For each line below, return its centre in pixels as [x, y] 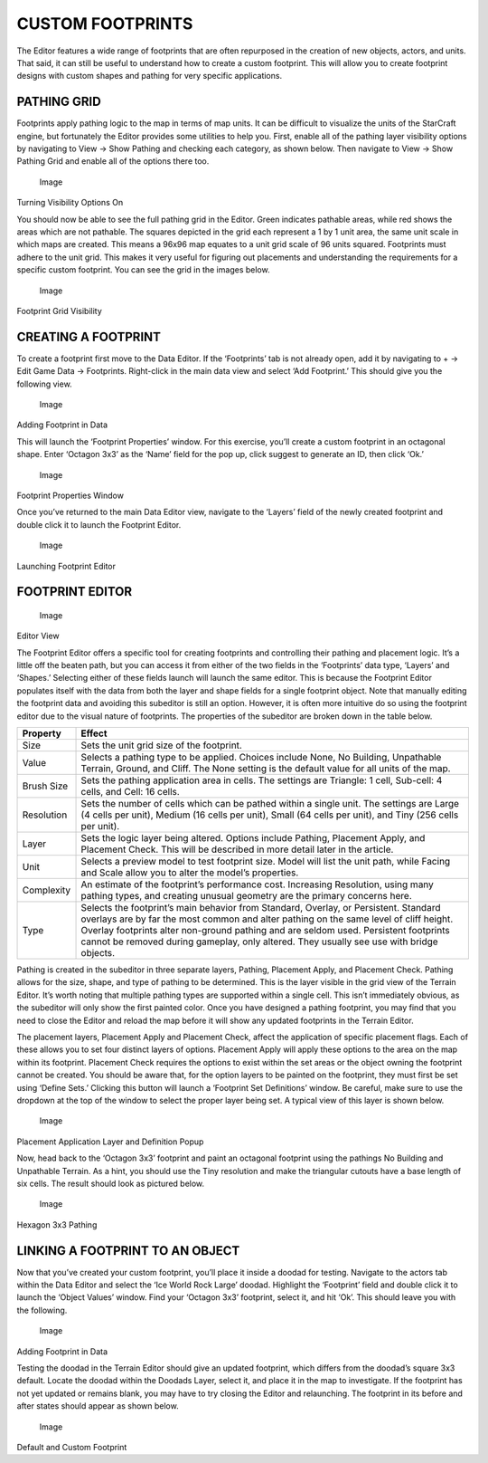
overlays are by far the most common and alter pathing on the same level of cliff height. [267, 919]
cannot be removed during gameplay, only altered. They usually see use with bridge [259, 942]
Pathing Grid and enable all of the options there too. [113, 161]
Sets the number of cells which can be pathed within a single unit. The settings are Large [270, 804]
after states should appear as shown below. [98, 1406]
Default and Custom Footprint [72, 1447]
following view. [44, 384]
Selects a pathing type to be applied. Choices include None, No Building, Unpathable [261, 758]
